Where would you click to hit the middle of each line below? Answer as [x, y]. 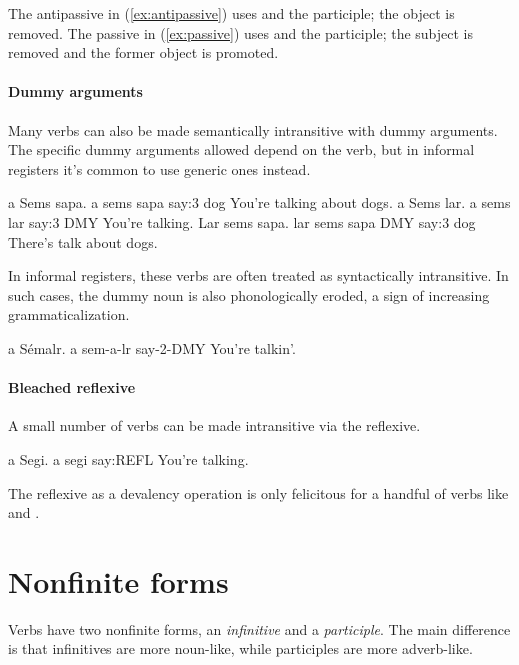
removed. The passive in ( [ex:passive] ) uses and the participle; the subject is [241, 32]
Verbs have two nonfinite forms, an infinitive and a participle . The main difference [259, 628]
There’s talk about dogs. [83, 241]
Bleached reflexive [72, 387]
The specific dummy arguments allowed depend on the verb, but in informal [241, 149]
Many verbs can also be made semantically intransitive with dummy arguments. [253, 129]
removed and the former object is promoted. [143, 52]
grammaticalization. [69, 314]
